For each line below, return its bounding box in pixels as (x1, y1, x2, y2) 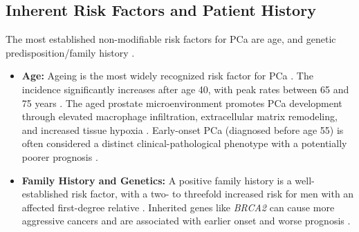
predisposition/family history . (6, 45, 135, 59)
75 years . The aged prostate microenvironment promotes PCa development (21, 95, 342, 110)
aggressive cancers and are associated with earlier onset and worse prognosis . (21, 213, 351, 228)
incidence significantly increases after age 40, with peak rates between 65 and (21, 81, 349, 96)
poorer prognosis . (21, 149, 98, 164)
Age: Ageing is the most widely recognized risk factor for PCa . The (21, 68, 313, 83)
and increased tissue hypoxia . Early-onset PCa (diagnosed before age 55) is (21, 122, 344, 137)
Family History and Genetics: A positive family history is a (21, 173, 292, 187)
